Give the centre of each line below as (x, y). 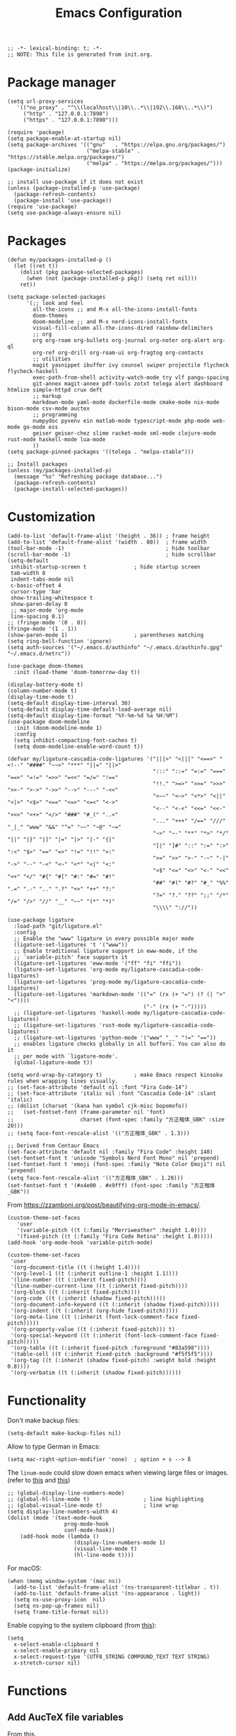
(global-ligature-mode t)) (53, 1063)
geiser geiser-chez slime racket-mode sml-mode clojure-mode (125, 433)
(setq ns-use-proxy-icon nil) (60, 1599)
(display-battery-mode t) (45, 685)
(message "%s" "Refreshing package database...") (88, 477)
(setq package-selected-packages (57, 297)
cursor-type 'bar (36, 592)
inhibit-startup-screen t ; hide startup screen (105, 567)
